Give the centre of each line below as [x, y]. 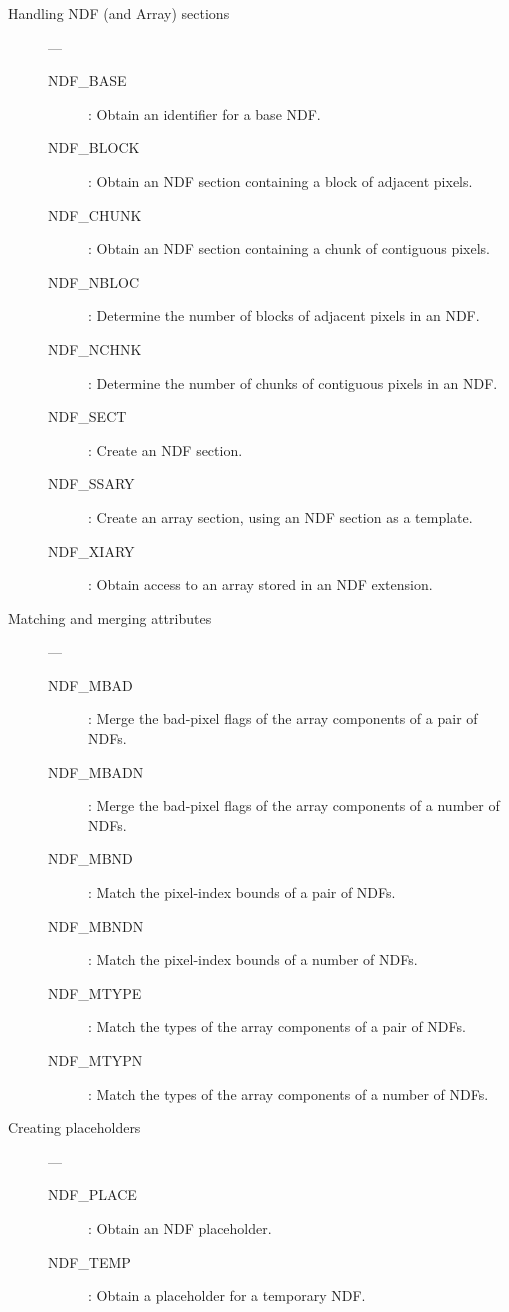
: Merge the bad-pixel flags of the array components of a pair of [283, 718]
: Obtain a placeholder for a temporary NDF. [227, 1295]
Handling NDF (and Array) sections [119, 13]
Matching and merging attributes [110, 617]
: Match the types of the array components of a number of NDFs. [288, 1093]
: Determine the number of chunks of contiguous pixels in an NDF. [293, 382]
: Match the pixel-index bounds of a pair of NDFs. [242, 892]
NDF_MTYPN [95, 1060]
